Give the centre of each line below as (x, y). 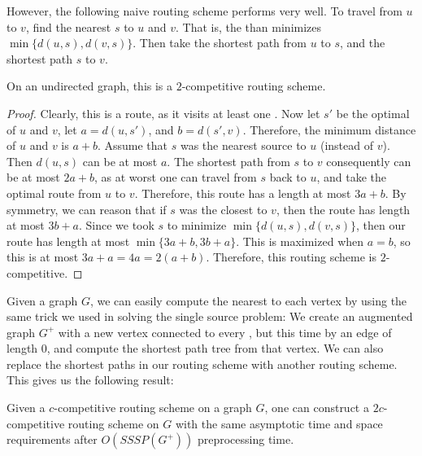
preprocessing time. (246, 439)
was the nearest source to (243, 145)
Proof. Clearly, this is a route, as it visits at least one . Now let (163, 113)
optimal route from (54, 193)
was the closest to (223, 209)
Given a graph (42, 300)
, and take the (351, 177)
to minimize (197, 225)
